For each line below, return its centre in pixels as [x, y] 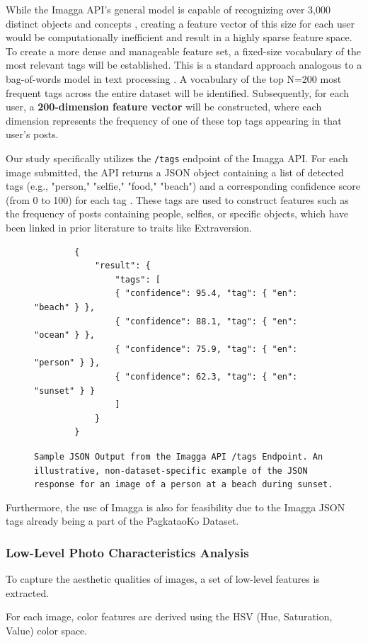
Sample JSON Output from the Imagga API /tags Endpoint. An [179, 456]
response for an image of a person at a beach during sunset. [184, 485]
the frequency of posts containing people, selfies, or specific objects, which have [177, 214]
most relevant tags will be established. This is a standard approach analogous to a [184, 65]
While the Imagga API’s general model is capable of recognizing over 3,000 [168, 9]
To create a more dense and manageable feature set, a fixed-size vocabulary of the [183, 51]
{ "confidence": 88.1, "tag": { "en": [206, 321]
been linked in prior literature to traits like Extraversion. [129, 227]
